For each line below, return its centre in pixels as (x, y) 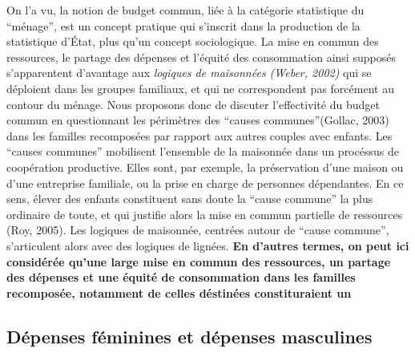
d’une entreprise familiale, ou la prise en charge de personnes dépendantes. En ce (205, 183)
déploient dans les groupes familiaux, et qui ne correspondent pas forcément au (200, 88)
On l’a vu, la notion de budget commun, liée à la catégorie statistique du (185, 10)
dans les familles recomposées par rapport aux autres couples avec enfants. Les (199, 135)
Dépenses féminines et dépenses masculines (189, 336)
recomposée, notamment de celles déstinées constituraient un (179, 292)
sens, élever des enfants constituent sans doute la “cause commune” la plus (190, 199)
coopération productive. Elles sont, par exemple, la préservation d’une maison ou (205, 166)
